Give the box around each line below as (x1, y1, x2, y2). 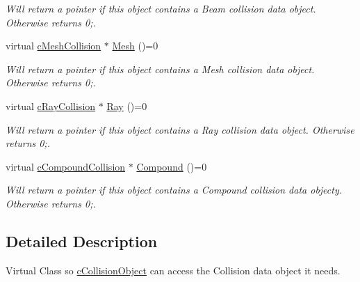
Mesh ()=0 (112, 38, 158, 53)
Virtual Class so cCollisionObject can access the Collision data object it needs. (6, 263, 341, 277)
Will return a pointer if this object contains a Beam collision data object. (6, 1, 316, 15)
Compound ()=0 (136, 159, 207, 173)
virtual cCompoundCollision (6, 159, 126, 173)
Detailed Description (6, 230, 158, 251)
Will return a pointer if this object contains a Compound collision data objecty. (6, 182, 343, 197)
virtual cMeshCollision (6, 38, 101, 53)
